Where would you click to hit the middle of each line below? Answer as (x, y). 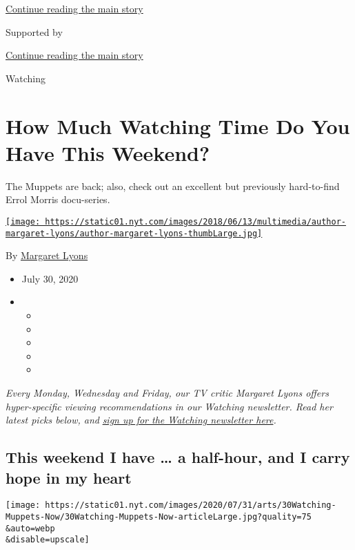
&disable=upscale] (48, 540)
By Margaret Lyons (47, 255)
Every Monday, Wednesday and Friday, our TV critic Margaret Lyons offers (167, 392)
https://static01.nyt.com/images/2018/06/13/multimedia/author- (195, 221)
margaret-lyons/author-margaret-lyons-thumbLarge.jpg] (134, 233)
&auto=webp (30, 528)
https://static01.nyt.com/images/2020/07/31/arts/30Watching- (191, 505)
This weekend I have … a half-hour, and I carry (178, 457)
